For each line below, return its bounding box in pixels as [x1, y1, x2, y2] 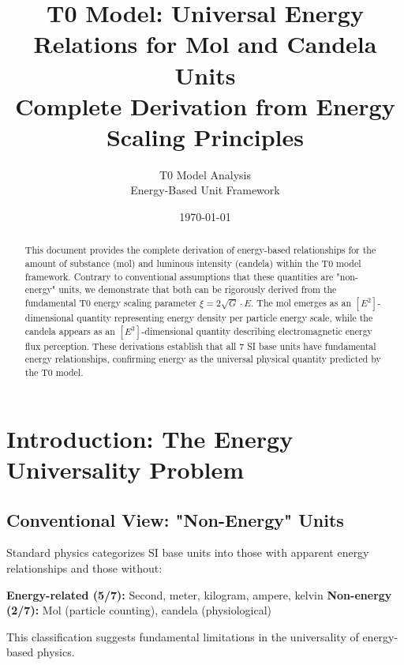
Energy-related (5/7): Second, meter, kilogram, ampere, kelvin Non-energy [6, 586, 392, 603]
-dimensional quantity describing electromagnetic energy [141, 324, 372, 337]
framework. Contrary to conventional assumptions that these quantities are [24, 269, 334, 283]
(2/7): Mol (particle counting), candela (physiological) [6, 602, 272, 618]
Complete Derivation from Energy [15, 89, 395, 122]
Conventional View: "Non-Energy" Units [6, 507, 344, 532]
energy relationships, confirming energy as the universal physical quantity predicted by [24, 352, 381, 366]
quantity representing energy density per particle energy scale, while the [77, 311, 373, 325]
